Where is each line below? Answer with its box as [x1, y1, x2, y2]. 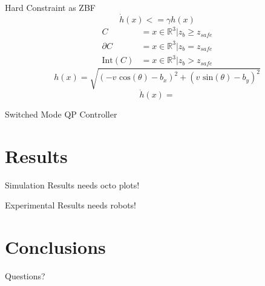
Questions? [5, 270, 45, 282]
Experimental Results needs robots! [5, 199, 137, 211]
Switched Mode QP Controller [5, 108, 117, 121]
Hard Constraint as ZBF [5, 1, 96, 13]
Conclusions [5, 234, 106, 259]
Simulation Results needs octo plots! [5, 178, 140, 191]
